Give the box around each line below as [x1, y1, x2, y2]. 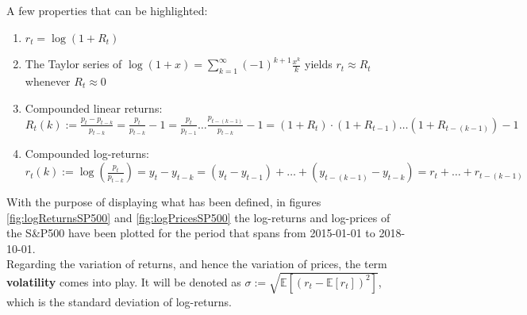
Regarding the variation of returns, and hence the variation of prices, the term [6, 255, 387, 272]
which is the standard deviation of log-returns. [6, 293, 232, 309]
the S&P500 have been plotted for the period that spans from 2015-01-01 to [6, 225, 375, 241]
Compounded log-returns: [25, 145, 149, 162]
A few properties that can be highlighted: [6, 2, 208, 18]
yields [305, 56, 333, 72]
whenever [25, 72, 71, 89]
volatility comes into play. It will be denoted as [6, 273, 241, 290]
